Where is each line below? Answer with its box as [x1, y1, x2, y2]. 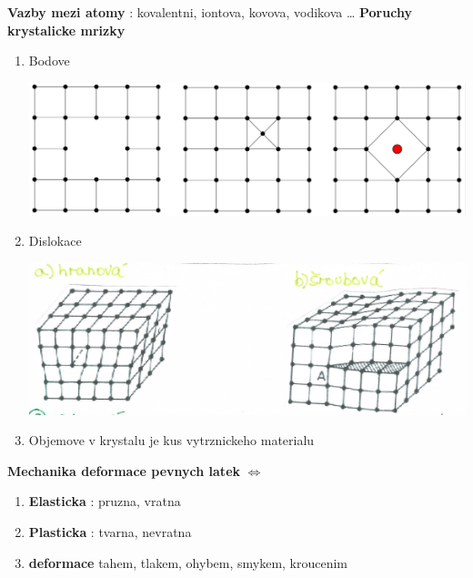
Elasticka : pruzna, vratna [28, 492, 181, 511]
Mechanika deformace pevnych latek [7, 461, 241, 480]
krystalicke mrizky [7, 20, 126, 39]
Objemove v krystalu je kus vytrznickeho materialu [28, 431, 315, 450]
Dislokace [28, 231, 82, 250]
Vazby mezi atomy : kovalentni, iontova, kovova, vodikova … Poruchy [7, 3, 412, 21]
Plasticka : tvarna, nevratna [28, 522, 192, 542]
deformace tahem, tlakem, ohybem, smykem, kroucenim [28, 553, 348, 572]
